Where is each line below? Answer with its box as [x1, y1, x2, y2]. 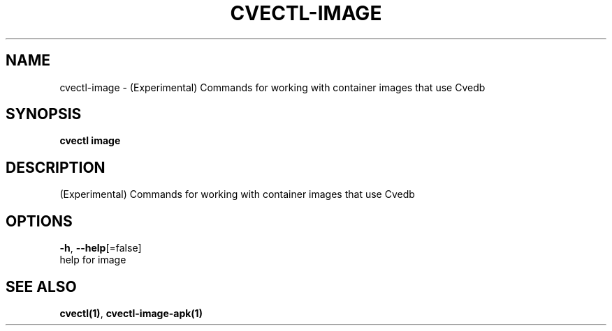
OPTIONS [6, 212, 73, 230]
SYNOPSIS [6, 105, 82, 123]
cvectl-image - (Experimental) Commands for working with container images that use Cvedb [59, 81, 486, 93]
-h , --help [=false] [59, 242, 142, 254]
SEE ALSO [6, 277, 77, 295]
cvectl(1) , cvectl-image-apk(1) [59, 307, 203, 319]
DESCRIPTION [6, 158, 105, 176]
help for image [59, 254, 126, 266]
